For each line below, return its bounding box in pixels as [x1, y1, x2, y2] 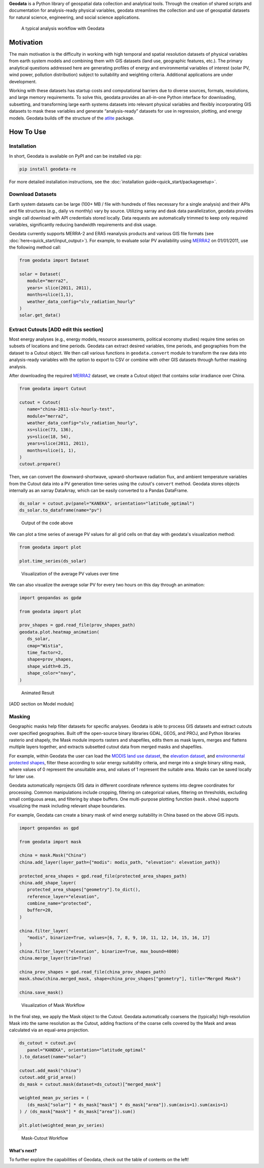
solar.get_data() [19, 313, 61, 318]
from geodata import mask [19, 839, 82, 845]
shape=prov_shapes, [27, 657, 74, 662]
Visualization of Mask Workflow [21, 1002, 85, 1008]
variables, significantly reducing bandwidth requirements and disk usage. [9, 222, 157, 228]
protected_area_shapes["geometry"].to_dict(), [27, 887, 141, 893]
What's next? [9, 1147, 37, 1153]
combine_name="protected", [27, 900, 92, 906]
